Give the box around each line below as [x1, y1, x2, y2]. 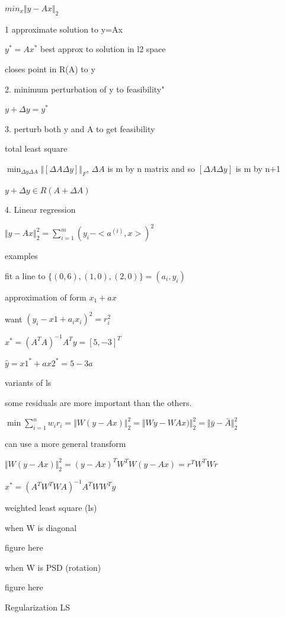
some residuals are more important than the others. [5, 396, 192, 408]
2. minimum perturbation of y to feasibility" [5, 82, 165, 95]
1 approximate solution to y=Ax [5, 23, 123, 35]
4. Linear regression [5, 203, 76, 216]
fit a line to [5, 270, 46, 282]
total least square [5, 142, 68, 155]
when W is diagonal [5, 521, 77, 533]
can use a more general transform [5, 437, 126, 450]
